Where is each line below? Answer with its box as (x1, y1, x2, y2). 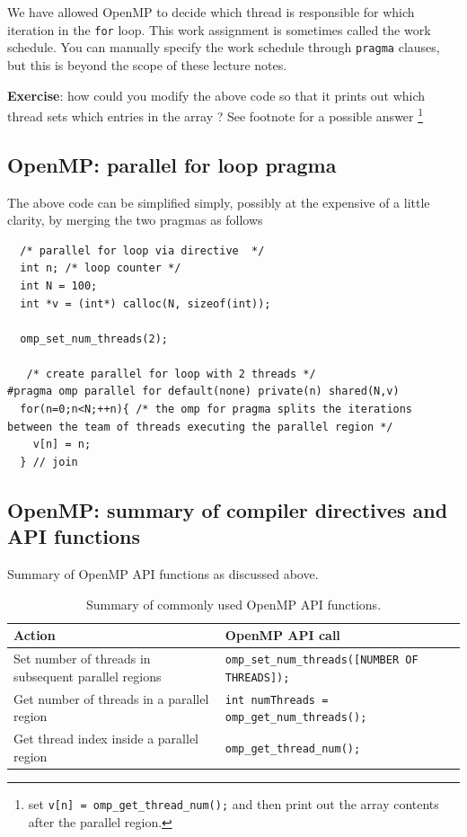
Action (13, 626, 56, 645)
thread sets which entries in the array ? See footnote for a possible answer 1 (7, 104, 424, 125)
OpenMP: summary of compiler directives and (7, 495, 448, 523)
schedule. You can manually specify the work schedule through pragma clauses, (7, 38, 440, 57)
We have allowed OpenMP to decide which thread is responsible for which (7, 3, 415, 21)
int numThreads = (225, 693, 329, 707)
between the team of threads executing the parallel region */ (7, 420, 393, 433)
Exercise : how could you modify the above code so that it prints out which (7, 85, 426, 104)
